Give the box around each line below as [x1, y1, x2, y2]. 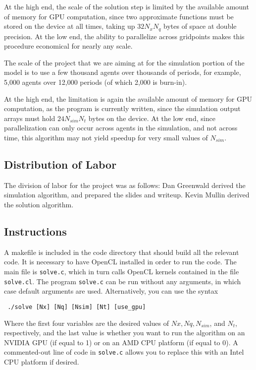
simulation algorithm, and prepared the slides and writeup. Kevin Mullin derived [4, 189, 250, 200]
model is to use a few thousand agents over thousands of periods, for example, [4, 67, 241, 77]
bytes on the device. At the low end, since [88, 113, 215, 123]
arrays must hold [4, 113, 55, 123]
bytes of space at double [163, 21, 237, 31]
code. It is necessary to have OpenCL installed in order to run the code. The [4, 256, 237, 267]
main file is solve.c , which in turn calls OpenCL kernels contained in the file [4, 266, 239, 276]
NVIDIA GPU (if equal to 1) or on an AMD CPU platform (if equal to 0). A [4, 337, 238, 347]
